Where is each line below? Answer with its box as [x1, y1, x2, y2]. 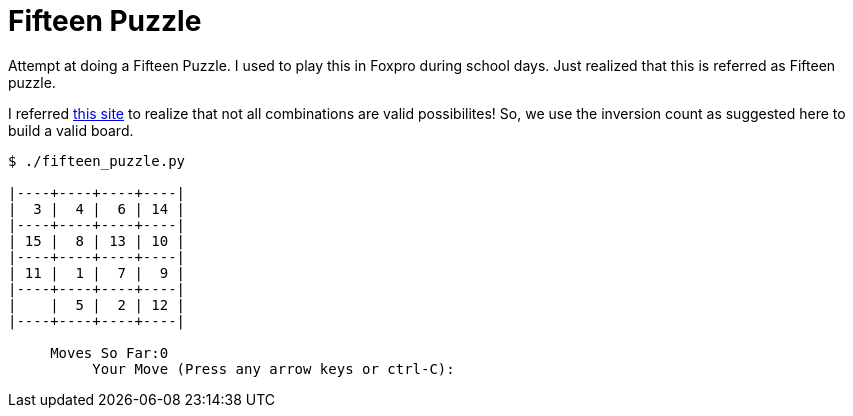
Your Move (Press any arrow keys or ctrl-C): [92, 360, 455, 377]
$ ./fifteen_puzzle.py [8, 152, 186, 169]
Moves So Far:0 [50, 344, 169, 361]
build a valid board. [8, 121, 134, 139]
